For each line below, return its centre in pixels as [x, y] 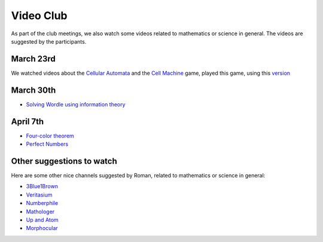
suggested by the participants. [49, 41]
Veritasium [39, 195]
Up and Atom [42, 220]
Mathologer [40, 212]
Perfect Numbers [47, 144]
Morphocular [42, 228]
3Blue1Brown [42, 186]
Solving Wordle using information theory [76, 104]
